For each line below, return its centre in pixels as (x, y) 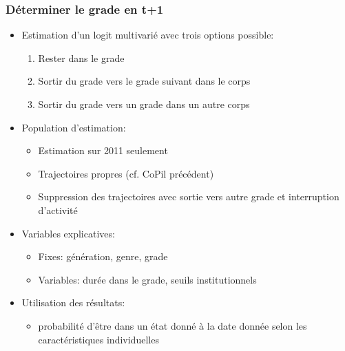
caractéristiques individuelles (98, 339)
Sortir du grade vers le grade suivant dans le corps (144, 81)
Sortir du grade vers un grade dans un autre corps (144, 104)
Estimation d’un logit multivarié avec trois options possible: (148, 35)
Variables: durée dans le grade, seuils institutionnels (147, 279)
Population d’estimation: (74, 127)
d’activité (58, 210)
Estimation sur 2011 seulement (103, 150)
